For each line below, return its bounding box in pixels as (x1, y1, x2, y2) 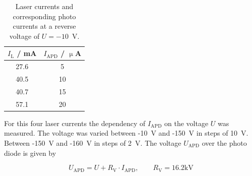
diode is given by (4, 147, 56, 158)
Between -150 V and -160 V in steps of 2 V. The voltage (4, 138, 181, 148)
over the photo (202, 138, 247, 148)
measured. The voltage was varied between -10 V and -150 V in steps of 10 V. (4, 128, 248, 138)
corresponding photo (13, 11, 76, 21)
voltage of (9, 30, 40, 41)
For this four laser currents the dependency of (4, 118, 146, 128)
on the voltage (164, 118, 209, 128)
